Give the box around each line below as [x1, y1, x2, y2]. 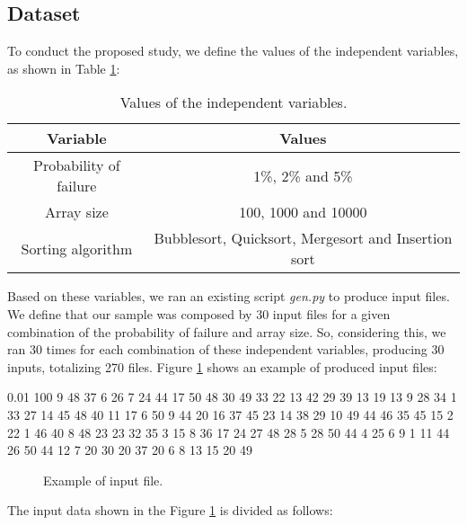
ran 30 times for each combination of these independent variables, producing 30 [7, 340, 445, 359]
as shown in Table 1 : [7, 58, 120, 77]
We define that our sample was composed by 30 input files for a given [7, 304, 391, 323]
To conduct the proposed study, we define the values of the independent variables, [7, 41, 459, 60]
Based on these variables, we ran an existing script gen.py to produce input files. [7, 287, 450, 306]
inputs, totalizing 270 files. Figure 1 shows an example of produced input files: [7, 357, 437, 376]
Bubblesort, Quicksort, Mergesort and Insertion [154, 227, 453, 249]
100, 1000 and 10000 [239, 201, 367, 223]
